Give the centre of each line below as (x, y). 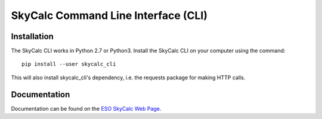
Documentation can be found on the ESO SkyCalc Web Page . (86, 108)
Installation (32, 36)
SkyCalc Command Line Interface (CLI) (109, 15)
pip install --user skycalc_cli (69, 64)
